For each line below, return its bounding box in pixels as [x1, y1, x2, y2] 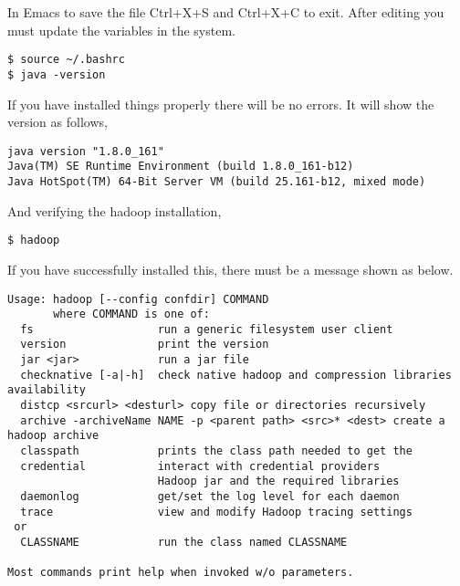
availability [7, 383, 86, 397]
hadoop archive [7, 429, 99, 443]
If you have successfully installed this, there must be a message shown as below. [7, 259, 454, 278]
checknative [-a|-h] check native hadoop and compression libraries [20, 368, 452, 382]
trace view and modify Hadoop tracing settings [20, 505, 413, 518]
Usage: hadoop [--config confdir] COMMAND [7, 292, 269, 306]
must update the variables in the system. [7, 20, 235, 39]
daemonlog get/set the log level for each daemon [20, 490, 400, 504]
